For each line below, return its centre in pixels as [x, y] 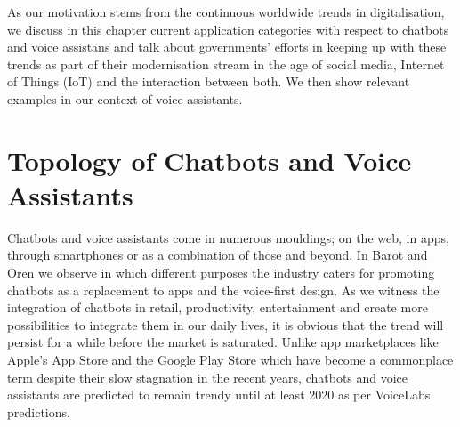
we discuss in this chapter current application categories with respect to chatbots [228, 29]
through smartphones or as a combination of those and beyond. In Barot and [218, 255]
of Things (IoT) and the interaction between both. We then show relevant [209, 81]
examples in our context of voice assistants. [125, 98]
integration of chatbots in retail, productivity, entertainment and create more [218, 307]
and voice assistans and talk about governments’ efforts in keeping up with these [227, 47]
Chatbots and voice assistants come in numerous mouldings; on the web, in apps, [228, 237]
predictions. [39, 411]
